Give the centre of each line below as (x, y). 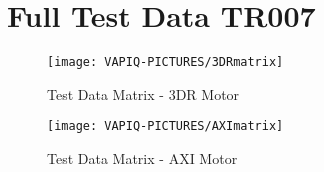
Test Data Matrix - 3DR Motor (143, 93)
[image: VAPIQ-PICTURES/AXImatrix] (165, 126)
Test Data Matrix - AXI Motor (142, 158)
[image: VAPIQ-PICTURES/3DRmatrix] (165, 62)
